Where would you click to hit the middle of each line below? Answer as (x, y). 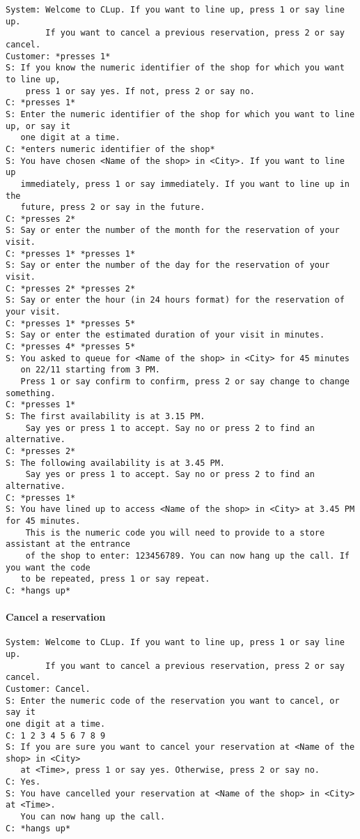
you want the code (48, 567)
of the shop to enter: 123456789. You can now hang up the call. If (187, 555)
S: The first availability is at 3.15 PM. (105, 416)
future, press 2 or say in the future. (113, 207)
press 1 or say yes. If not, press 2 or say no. (140, 91)
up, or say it (38, 126)
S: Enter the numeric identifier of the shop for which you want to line (180, 114)
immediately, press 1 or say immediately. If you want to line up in (185, 184)
